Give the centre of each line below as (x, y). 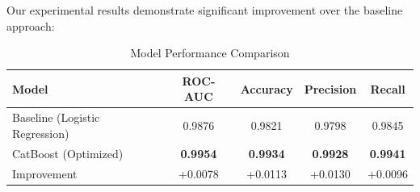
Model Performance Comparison (210, 53)
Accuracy (267, 88)
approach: (31, 25)
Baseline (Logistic (56, 117)
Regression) (41, 133)
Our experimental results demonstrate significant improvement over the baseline (205, 10)
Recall (388, 88)
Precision (330, 88)
